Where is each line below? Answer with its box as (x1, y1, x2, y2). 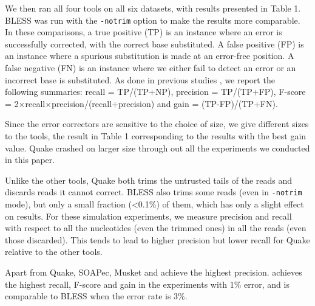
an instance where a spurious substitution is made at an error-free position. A (5, 49, 294, 62)
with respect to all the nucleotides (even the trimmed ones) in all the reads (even (5, 221, 307, 234)
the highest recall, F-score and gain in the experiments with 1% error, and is (5, 277, 290, 290)
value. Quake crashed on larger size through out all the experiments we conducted (5, 141, 310, 154)
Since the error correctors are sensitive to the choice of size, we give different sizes (5, 117, 309, 130)
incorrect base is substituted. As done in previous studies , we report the (5, 73, 275, 86)
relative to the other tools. (5, 245, 103, 258)
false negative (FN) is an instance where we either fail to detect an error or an (5, 61, 296, 74)
